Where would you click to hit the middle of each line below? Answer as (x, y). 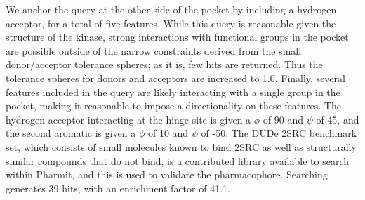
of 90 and (283, 119)
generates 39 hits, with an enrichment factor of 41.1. (118, 188)
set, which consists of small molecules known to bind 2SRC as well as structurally (181, 146)
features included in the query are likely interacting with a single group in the (173, 92)
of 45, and (338, 119)
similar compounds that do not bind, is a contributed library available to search (177, 160)
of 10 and (168, 133)
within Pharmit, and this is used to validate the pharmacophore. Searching (167, 174)
